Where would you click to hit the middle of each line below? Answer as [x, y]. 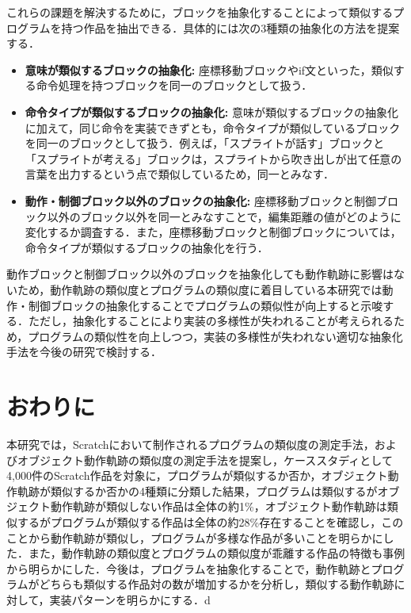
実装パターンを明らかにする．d [130, 599]
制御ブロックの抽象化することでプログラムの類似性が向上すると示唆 [205, 305]
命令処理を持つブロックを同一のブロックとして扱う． [174, 85]
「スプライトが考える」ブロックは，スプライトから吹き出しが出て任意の [213, 158]
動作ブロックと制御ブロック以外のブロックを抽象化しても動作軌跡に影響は [200, 274]
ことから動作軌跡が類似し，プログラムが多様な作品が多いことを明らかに [195, 537]
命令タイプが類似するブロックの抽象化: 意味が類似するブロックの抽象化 [211, 111]
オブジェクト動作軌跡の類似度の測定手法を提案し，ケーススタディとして [205, 460]
